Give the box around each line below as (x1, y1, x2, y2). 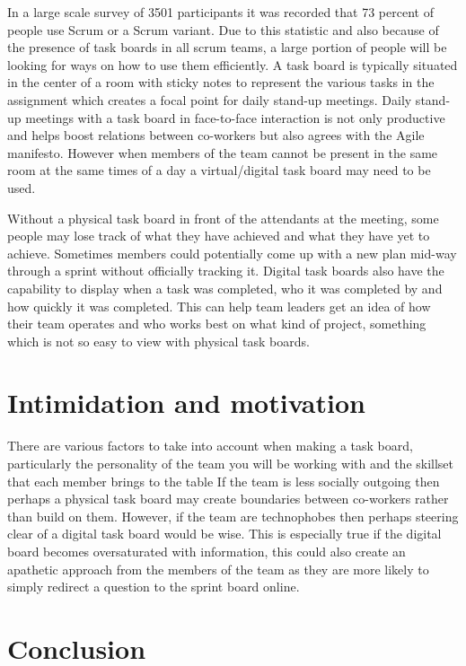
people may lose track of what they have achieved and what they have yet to (7, 226, 430, 245)
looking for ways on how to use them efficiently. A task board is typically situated (7, 55, 458, 74)
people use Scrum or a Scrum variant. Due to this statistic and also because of (7, 20, 439, 39)
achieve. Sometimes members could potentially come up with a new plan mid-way (7, 243, 457, 262)
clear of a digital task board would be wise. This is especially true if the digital (7, 524, 442, 543)
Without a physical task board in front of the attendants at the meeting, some (7, 208, 439, 227)
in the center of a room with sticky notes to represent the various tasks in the (7, 73, 435, 92)
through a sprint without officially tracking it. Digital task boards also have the (7, 261, 444, 280)
